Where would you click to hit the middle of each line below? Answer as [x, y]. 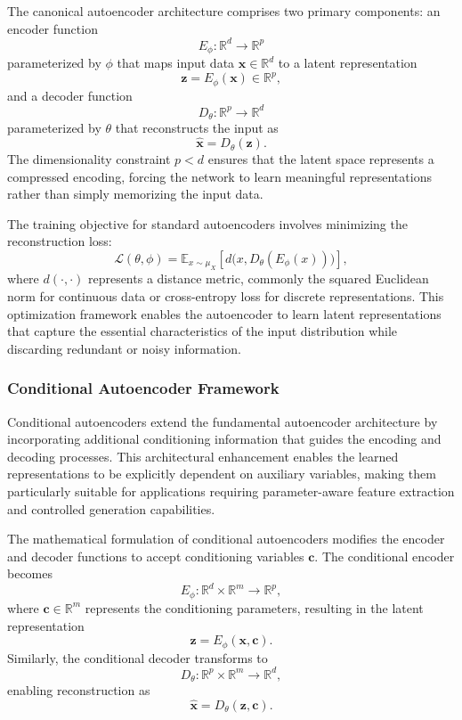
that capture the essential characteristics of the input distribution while [203, 331]
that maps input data [176, 63]
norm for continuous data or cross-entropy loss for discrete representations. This [226, 296]
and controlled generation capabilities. [111, 508]
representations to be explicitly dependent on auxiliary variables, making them [222, 474]
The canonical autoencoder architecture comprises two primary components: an [224, 11]
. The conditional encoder [385, 556]
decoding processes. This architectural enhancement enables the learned [203, 456]
